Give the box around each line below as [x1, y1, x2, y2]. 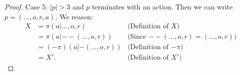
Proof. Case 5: [5, 1, 48, 11]
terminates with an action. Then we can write [92, 1, 233, 11]
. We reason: [55, 11, 93, 21]
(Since [127, 33, 146, 41]
